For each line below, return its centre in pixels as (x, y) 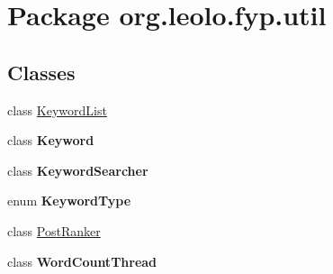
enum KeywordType (69, 201)
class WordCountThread (82, 261)
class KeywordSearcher (78, 170)
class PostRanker (54, 230)
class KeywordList (57, 110)
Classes (41, 72)
